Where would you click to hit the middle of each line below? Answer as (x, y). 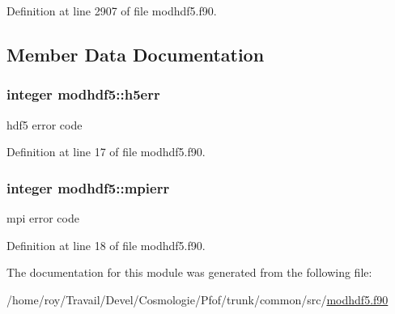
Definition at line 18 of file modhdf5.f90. (106, 245)
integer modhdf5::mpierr (88, 187)
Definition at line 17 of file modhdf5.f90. (106, 152)
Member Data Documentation (136, 54)
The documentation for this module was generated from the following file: (189, 272)
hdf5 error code (45, 124)
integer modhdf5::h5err (83, 94)
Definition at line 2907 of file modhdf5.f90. (112, 11)
